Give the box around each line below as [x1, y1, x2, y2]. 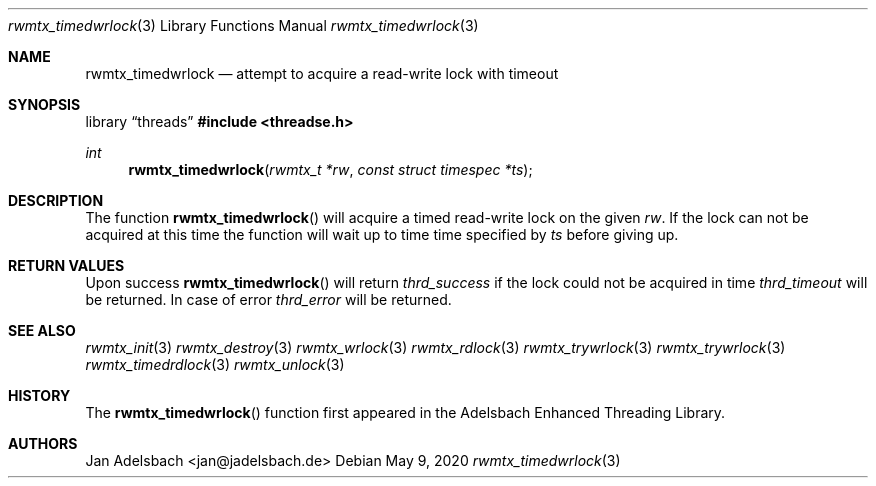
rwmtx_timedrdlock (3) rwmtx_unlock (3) [85, 356, 345, 373]
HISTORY [8, 387, 71, 404]
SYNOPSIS [8, 96, 81, 113]
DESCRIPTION [8, 192, 104, 209]
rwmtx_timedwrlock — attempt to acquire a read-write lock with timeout [85, 65, 559, 82]
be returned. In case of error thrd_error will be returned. [85, 291, 452, 308]
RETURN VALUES [8, 257, 125, 274]
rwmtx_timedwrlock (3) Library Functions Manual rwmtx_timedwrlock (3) [8, 17, 479, 34]
